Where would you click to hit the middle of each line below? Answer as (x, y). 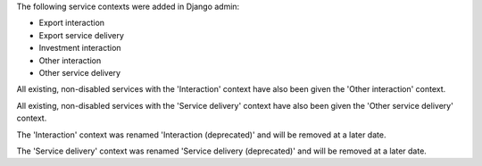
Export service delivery (82, 35)
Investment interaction (80, 48)
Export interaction (72, 23)
